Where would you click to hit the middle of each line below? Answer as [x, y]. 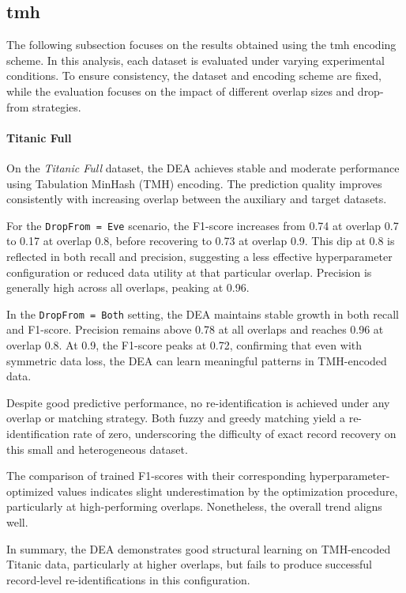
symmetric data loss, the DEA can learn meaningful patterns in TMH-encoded [197, 360]
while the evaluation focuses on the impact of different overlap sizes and [180, 91]
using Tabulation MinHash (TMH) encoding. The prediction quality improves [194, 183]
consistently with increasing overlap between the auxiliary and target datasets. [197, 199]
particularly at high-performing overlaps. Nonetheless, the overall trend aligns [194, 506]
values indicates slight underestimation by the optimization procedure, [227, 491]
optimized [30, 491]
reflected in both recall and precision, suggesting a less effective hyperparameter [199, 256]
